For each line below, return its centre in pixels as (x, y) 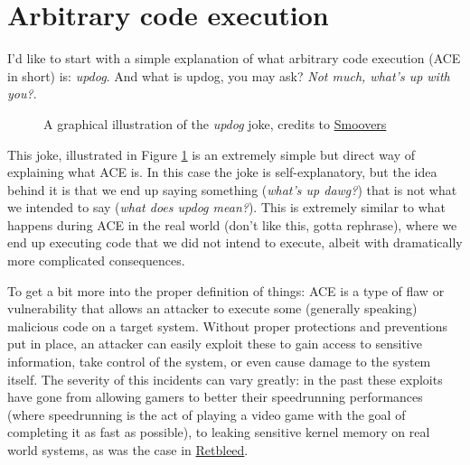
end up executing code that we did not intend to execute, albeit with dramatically (235, 242)
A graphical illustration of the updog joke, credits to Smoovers (215, 123)
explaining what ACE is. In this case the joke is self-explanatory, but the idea (222, 172)
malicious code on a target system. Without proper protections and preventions (228, 325)
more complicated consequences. (96, 260)
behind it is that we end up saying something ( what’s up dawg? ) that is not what (232, 189)
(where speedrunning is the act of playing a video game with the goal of (207, 414)
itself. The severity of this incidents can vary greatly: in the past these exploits (225, 379)
